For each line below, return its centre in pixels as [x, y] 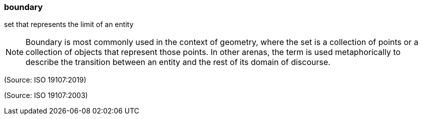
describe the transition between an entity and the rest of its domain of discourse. [178, 62]
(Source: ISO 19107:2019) [45, 80]
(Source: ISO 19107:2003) [46, 95]
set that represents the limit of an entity [69, 24]
